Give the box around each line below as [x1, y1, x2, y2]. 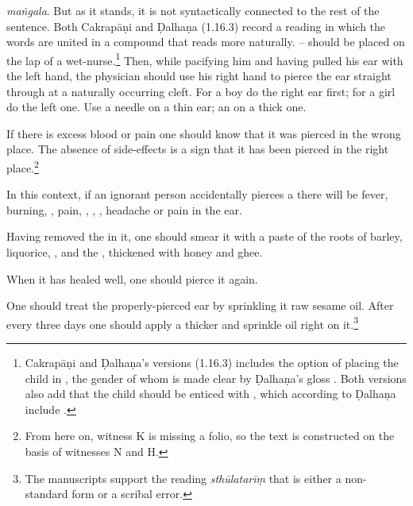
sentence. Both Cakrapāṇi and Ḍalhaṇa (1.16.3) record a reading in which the [6, 17, 386, 34]
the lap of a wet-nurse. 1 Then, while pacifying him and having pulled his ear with [6, 49, 403, 68]
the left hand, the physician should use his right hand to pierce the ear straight [6, 68, 392, 84]
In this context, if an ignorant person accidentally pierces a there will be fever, [6, 186, 388, 203]
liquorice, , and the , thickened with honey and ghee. [6, 244, 263, 261]
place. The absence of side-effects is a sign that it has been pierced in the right [6, 141, 389, 157]
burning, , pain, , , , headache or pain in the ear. [6, 201, 242, 218]
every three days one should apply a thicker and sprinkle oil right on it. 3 [6, 313, 359, 332]
